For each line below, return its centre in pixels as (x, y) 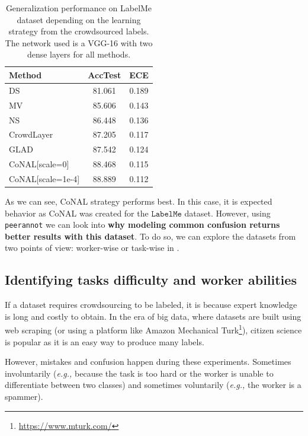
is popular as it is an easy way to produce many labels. (105, 341)
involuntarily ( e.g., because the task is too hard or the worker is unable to (139, 373)
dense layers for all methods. (79, 54)
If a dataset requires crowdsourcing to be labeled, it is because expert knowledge (151, 305)
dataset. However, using (227, 213)
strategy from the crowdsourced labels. (79, 31)
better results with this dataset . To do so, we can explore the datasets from (150, 236)
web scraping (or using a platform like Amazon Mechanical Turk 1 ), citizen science (153, 329)
